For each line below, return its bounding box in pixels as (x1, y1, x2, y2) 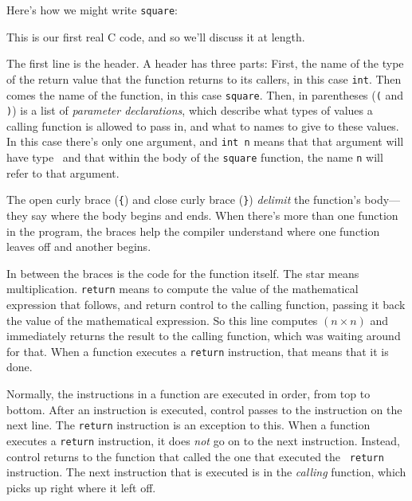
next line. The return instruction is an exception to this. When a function (6, 417, 371, 433)
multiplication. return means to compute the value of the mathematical (6, 280, 359, 297)
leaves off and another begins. (6, 238, 151, 255)
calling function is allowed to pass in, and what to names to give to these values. (6, 117, 399, 134)
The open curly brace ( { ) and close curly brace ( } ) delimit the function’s (6, 191, 361, 208)
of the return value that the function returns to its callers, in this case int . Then (6, 70, 402, 87)
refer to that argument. (6, 164, 120, 181)
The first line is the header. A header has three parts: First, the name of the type (6, 55, 404, 72)
